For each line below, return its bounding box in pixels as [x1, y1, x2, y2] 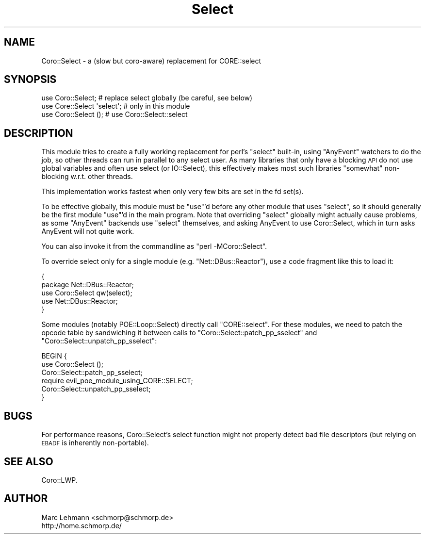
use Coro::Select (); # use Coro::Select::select [41, 110, 188, 119]
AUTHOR [4, 492, 48, 505]
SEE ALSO [4, 455, 53, 468]
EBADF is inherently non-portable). [41, 439, 149, 447]
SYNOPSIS [4, 73, 57, 86]
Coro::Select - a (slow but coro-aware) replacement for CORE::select [41, 56, 262, 65]
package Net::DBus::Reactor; [41, 280, 134, 289]
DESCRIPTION [4, 127, 73, 139]
